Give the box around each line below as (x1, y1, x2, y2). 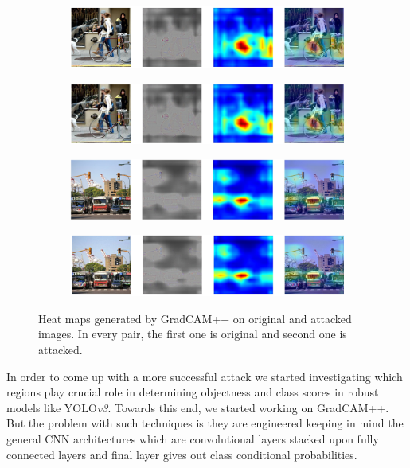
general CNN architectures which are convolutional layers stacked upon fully (6, 430, 379, 447)
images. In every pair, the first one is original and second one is (38, 326, 347, 342)
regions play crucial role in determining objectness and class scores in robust (6, 384, 379, 400)
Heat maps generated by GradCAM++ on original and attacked (38, 310, 352, 326)
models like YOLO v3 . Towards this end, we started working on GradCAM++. (6, 399, 389, 415)
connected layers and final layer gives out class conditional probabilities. (6, 446, 357, 462)
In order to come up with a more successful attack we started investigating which (6, 368, 403, 384)
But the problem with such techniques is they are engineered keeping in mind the (6, 415, 404, 431)
